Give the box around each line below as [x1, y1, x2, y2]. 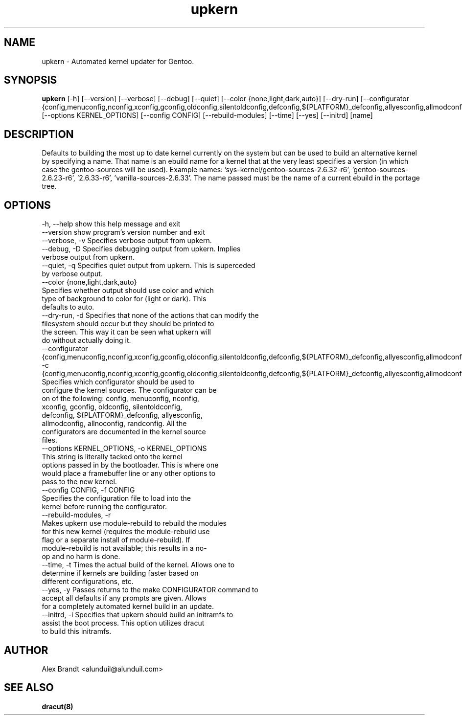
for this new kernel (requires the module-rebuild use [42, 527, 210, 536]
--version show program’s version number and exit [42, 228, 205, 237]
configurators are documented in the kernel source [42, 427, 206, 436]
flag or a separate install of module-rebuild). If [42, 536, 190, 544]
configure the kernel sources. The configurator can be [42, 386, 217, 395]
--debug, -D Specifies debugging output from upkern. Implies [42, 245, 241, 253]
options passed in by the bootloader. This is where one [42, 461, 219, 470]
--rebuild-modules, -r [42, 511, 111, 519]
